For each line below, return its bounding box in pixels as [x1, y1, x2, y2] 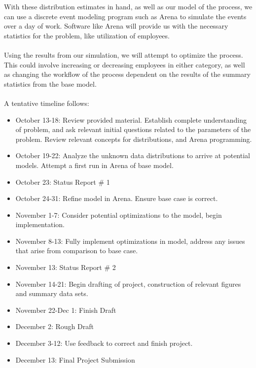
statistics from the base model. [4, 78, 97, 89]
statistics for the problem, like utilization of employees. [4, 30, 170, 40]
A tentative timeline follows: [4, 98, 89, 108]
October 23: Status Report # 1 [15, 176, 110, 187]
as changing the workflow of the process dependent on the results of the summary [4, 69, 251, 79]
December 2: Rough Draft [15, 321, 94, 332]
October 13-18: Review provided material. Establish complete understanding [15, 114, 247, 125]
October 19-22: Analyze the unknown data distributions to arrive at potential [15, 150, 250, 161]
